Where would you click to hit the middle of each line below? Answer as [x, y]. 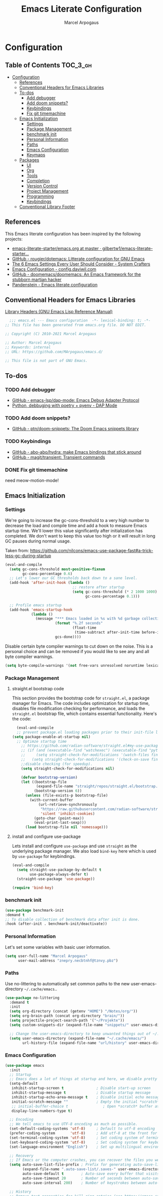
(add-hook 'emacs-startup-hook [41, 610]
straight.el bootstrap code [38, 688]
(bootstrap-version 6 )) [58, 791]
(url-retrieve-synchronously [67, 804]
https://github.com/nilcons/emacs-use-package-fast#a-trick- [92, 550]
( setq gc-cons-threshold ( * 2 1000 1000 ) [115, 592]
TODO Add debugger [30, 390]
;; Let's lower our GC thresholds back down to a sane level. [73, 578]
